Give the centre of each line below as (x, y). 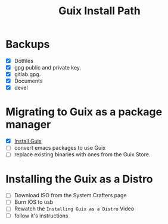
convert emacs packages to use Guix (60, 148)
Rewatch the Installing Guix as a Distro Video (74, 209)
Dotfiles (24, 61)
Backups (28, 44)
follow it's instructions (41, 216)
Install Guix (28, 141)
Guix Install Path (99, 11)
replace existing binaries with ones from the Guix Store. (82, 154)
